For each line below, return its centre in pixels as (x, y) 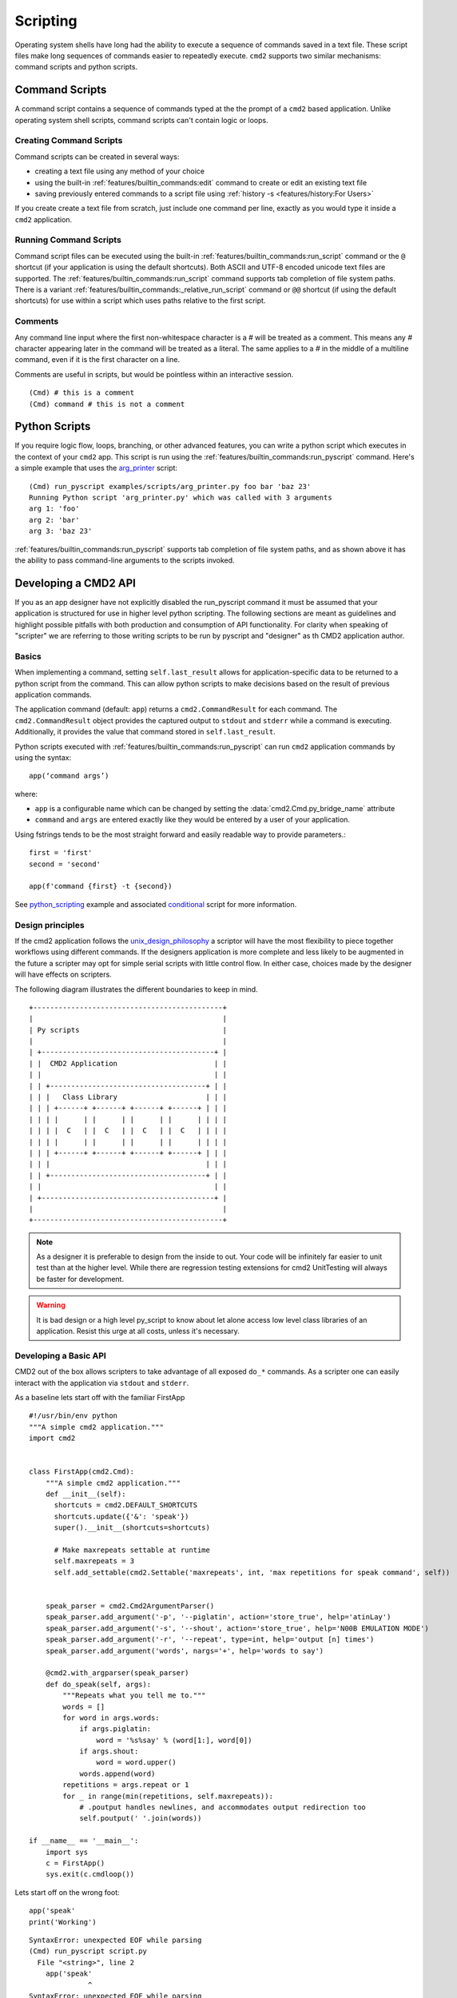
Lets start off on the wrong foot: (67, 1892)
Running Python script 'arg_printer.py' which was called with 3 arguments (181, 497)
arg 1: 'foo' (54, 509)
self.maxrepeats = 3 (94, 1561)
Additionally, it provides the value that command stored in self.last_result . (145, 732)
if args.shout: (109, 1751)
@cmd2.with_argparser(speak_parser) (117, 1673)
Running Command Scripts (68, 240)
